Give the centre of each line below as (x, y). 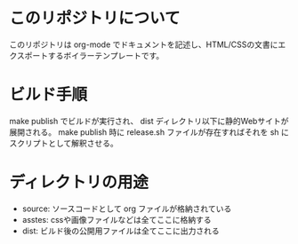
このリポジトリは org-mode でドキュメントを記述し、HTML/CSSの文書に (144, 44)
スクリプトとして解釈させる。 (64, 143)
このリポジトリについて (95, 18)
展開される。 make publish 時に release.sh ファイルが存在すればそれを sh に (149, 132)
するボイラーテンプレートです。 (106, 55)
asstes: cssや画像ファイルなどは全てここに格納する (117, 219)
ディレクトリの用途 (79, 182)
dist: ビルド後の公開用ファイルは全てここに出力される (121, 231)
